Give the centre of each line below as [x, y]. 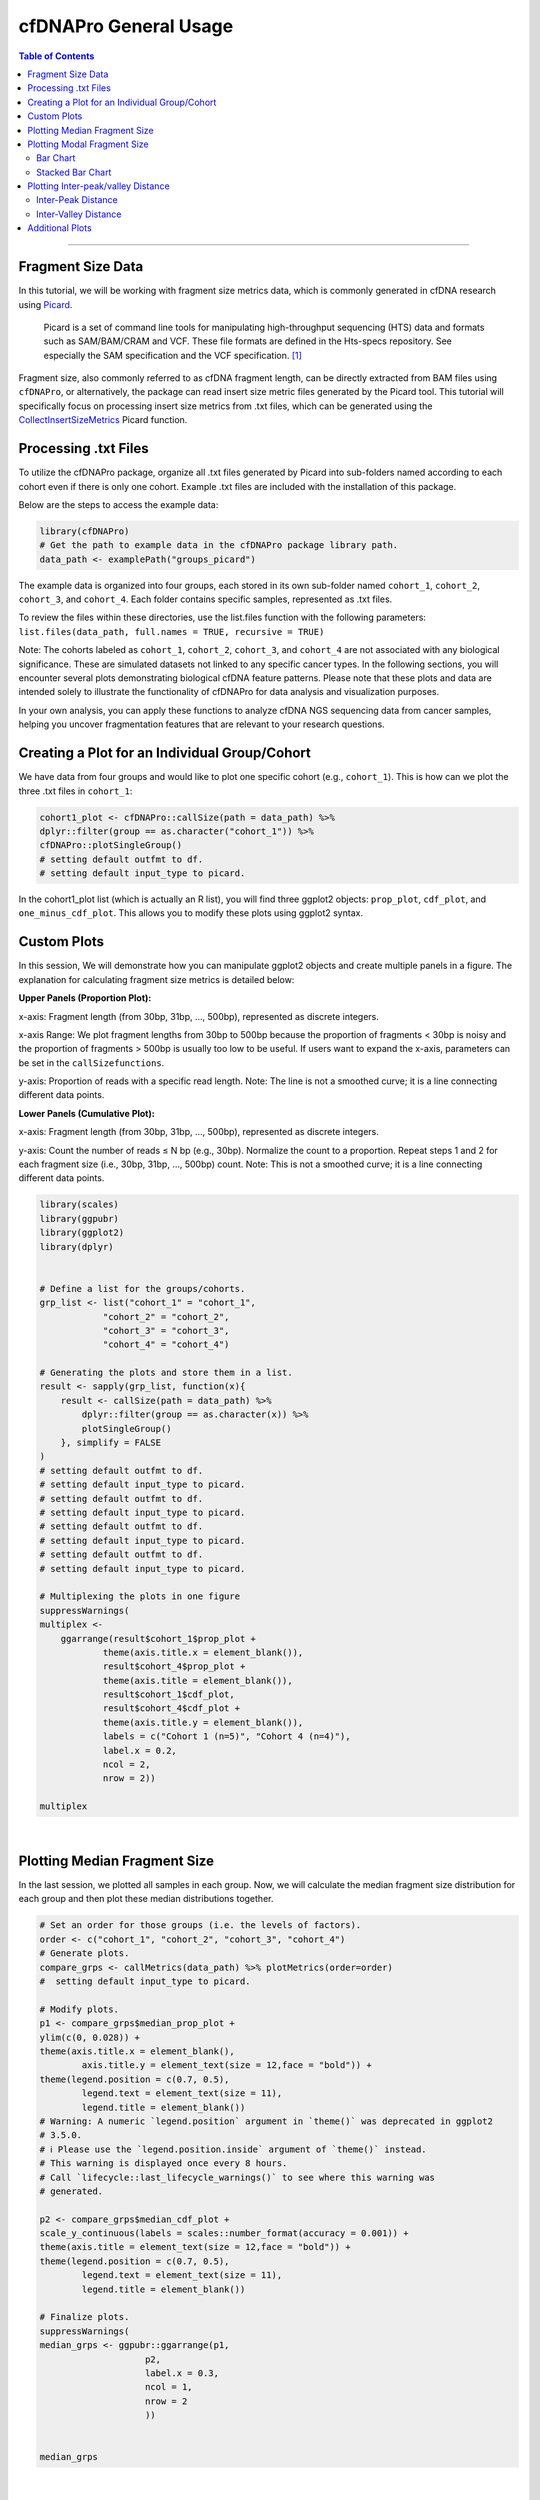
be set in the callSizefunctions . [91, 1062]
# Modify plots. [79, 2009]
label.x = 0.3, [182, 2373]
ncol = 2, [126, 1764]
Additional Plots [59, 228]
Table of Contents [56, 56]
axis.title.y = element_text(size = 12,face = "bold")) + [226, 2065]
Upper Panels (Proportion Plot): [85, 998]
